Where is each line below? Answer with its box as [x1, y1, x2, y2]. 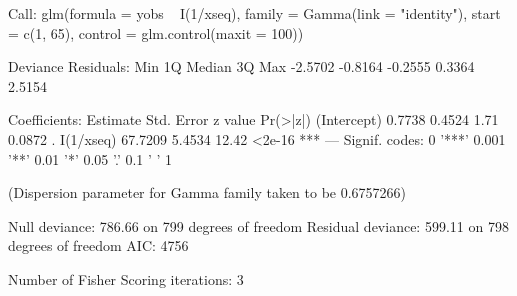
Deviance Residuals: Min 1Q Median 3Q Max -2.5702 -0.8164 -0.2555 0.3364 [8, 56, 475, 77]
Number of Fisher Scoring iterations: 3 [8, 268, 244, 289]
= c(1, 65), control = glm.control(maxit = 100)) [8, 22, 304, 43]
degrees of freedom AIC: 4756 [8, 235, 189, 256]
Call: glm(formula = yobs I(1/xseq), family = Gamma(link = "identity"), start [8, 3, 501, 23]
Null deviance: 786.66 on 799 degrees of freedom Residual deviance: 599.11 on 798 [8, 215, 509, 236]
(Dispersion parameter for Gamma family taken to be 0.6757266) [8, 182, 407, 203]
